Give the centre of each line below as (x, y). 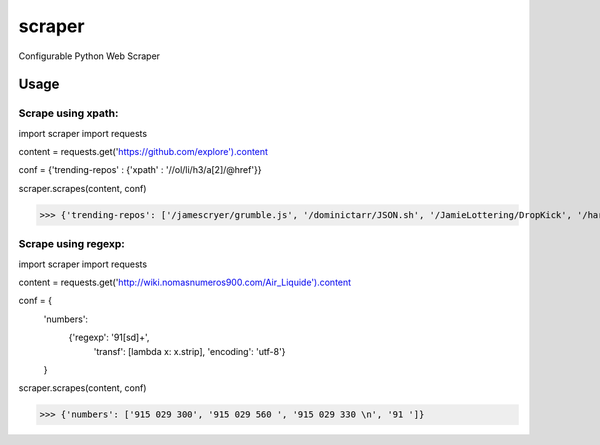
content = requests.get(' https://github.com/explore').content (143, 152)
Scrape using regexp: (71, 244)
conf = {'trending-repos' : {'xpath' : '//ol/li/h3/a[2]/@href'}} (140, 170)
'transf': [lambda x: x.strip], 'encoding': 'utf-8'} (189, 351)
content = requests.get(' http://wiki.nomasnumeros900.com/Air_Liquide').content (185, 282)
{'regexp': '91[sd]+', (109, 337)
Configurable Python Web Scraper (89, 56)
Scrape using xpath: (68, 113)
